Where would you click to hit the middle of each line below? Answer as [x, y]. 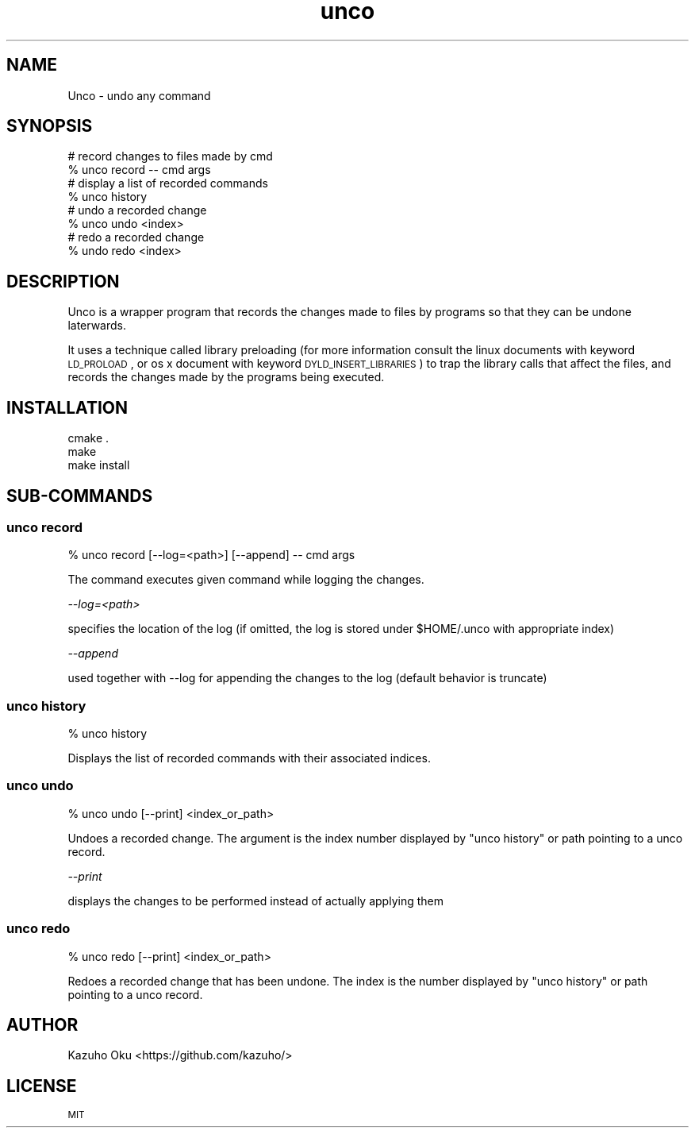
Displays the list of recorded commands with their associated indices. [249, 758]
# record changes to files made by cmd [170, 156]
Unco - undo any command [139, 95]
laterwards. [97, 326]
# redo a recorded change [136, 237]
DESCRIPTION [63, 281]
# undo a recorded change [137, 210]
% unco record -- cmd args [139, 170]
